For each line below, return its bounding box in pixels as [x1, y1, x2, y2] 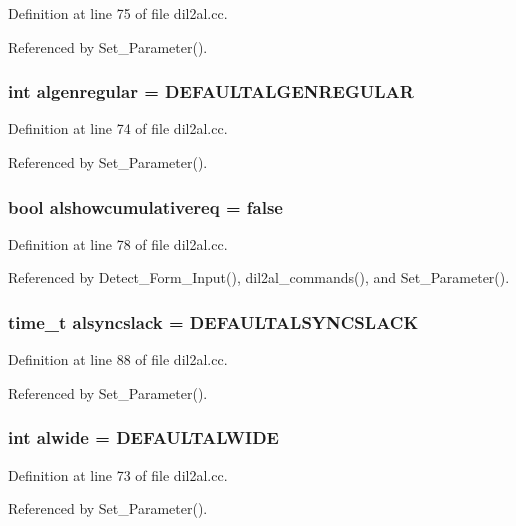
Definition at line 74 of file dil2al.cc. [8, 118, 228, 139]
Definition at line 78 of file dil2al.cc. [8, 233, 228, 254]
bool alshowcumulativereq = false [8, 194, 283, 219]
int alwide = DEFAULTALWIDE [8, 425, 279, 450]
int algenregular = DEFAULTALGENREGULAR [8, 79, 414, 104]
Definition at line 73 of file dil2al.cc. [8, 464, 228, 485]
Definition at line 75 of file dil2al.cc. [8, 3, 228, 23]
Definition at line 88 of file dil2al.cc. [8, 349, 228, 370]
